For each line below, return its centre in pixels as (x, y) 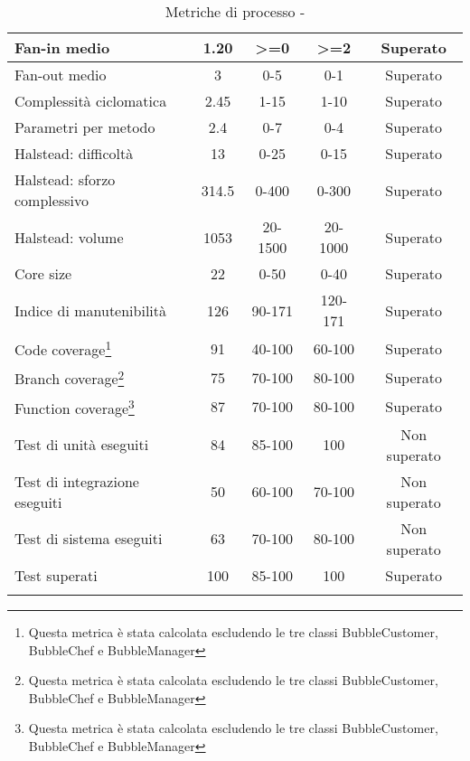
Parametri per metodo (85, 127)
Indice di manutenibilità (91, 310)
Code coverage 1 (63, 348)
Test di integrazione (77, 481)
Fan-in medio (62, 47)
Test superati (56, 575)
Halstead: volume (69, 237)
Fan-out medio (61, 75)
